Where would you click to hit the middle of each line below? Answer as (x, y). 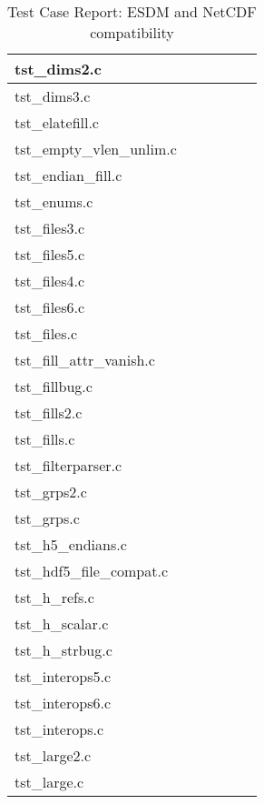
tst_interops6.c (63, 703)
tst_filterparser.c (68, 465)
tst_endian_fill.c (68, 175)
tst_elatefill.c (57, 122)
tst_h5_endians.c (71, 544)
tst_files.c (46, 333)
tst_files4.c (50, 281)
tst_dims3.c (53, 96)
